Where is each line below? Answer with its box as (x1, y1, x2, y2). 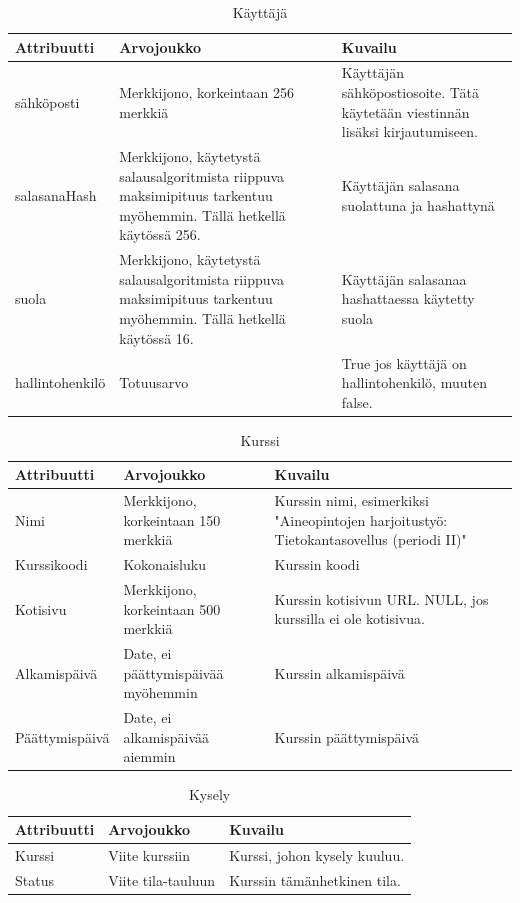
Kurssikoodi (15, 554, 88, 575)
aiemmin (123, 746, 176, 767)
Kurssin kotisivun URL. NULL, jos (274, 588, 489, 609)
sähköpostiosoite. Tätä (341, 82, 480, 103)
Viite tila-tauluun (108, 869, 216, 890)
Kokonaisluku (123, 554, 206, 575)
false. (341, 391, 373, 412)
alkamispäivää (123, 726, 210, 747)
